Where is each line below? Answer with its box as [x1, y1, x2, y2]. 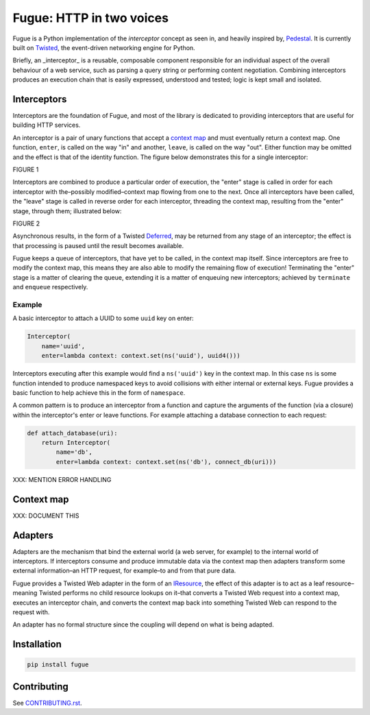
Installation [12, 638, 62, 651]
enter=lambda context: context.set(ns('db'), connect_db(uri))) [56, 458, 277, 465]
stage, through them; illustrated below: [12, 206, 122, 215]
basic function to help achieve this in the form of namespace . [12, 388, 186, 397]
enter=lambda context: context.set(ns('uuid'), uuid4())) [41, 352, 241, 360]
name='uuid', [41, 342, 86, 350]
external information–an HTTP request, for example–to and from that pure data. [12, 566, 236, 575]
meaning [12, 589, 38, 597]
